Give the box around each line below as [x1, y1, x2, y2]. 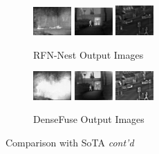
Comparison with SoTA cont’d [6, 135, 134, 149]
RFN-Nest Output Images [33, 47, 144, 61]
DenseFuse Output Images [33, 112, 144, 126]
